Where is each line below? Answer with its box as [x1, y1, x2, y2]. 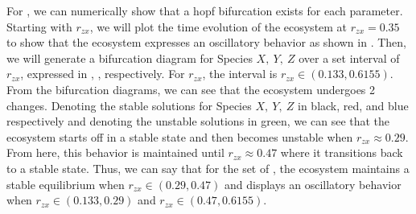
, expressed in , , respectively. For [20, 65, 185, 82]
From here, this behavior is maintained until [6, 144, 224, 161]
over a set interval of [299, 49, 400, 66]
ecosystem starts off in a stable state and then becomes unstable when [6, 128, 353, 145]
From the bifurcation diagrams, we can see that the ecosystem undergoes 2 [6, 80, 376, 97]
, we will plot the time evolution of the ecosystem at [89, 18, 348, 35]
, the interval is [202, 65, 278, 82]
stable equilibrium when [6, 175, 125, 192]
